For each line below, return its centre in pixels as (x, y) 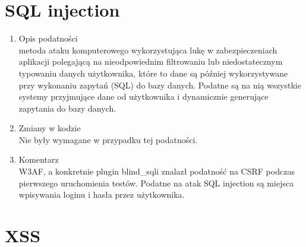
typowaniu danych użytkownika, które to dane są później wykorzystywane (153, 73)
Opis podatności (48, 38)
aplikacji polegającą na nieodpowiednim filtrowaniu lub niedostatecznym (151, 61)
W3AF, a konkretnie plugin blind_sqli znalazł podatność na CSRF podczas (157, 171)
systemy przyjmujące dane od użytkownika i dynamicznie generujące (143, 96)
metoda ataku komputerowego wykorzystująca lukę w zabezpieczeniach (148, 50)
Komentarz (39, 159)
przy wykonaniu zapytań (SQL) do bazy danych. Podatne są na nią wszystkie (160, 85)
